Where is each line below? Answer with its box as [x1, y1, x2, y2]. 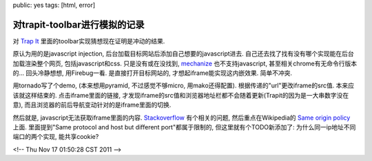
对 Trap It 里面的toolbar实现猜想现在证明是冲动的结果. [12, 36, 165, 45]
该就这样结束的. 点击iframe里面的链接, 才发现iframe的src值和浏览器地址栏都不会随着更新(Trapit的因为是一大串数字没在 [12, 91, 349, 99]
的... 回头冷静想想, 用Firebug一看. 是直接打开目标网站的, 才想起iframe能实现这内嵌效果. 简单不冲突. [12, 69, 293, 77]
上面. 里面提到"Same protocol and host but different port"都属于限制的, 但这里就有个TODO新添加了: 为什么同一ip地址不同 [12, 123, 356, 131]
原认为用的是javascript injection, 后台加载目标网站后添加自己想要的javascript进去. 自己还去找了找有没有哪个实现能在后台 [12, 50, 354, 58]
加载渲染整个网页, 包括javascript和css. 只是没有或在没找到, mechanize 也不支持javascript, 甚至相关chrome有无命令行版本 [12, 59, 358, 67]
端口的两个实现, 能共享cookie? [12, 133, 99, 141]
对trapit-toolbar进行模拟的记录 [12, 19, 145, 30]
